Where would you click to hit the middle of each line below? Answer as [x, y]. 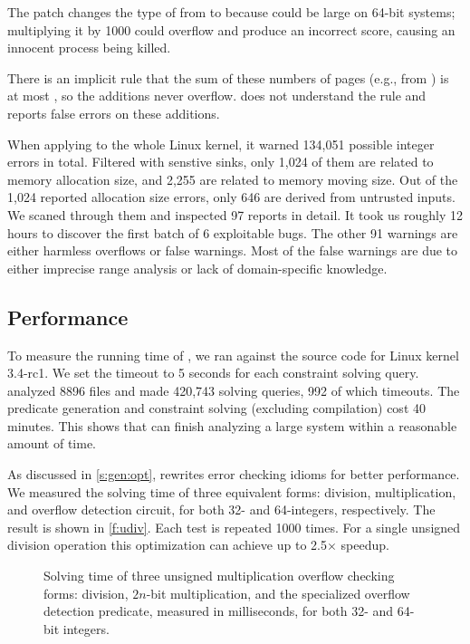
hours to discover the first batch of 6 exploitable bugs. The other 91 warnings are [233, 232]
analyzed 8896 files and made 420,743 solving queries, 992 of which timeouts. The [234, 390]
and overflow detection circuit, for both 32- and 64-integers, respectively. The [221, 509]
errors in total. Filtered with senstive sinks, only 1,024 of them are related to [221, 162]
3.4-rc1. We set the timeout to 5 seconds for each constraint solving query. [213, 373]
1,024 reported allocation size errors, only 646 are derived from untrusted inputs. [231, 197]
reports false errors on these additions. [114, 113]
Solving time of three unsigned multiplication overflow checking [219, 576]
